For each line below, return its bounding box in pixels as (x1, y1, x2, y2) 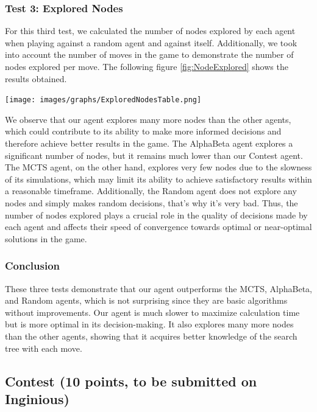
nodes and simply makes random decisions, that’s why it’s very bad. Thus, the (5, 197, 298, 209)
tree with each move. (5, 341, 82, 354)
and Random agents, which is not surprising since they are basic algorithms (5, 294, 288, 307)
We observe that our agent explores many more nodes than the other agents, (5, 113, 291, 125)
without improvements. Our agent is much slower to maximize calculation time (5, 306, 300, 318)
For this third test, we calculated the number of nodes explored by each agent (5, 24, 296, 37)
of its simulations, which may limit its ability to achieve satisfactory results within (5, 172, 312, 185)
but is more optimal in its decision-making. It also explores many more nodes (5, 318, 294, 330)
